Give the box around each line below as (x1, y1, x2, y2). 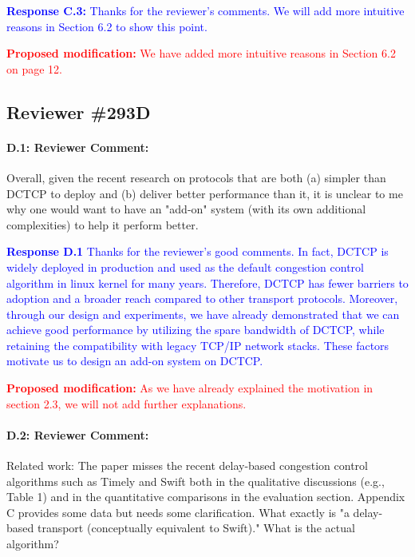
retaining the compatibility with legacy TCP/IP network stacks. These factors (6, 336, 389, 353)
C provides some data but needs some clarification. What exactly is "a (6, 503, 350, 520)
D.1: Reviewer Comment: (6, 138, 149, 155)
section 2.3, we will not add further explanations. (6, 395, 247, 412)
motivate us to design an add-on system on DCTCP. (6, 352, 263, 369)
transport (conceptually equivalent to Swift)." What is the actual (37, 519, 355, 536)
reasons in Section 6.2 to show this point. (6, 18, 207, 34)
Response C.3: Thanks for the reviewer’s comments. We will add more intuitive (6, 2, 405, 18)
